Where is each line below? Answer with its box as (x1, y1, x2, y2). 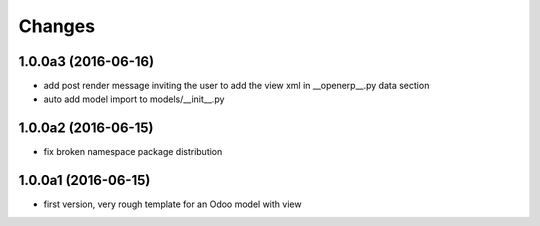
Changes (18, 15, 95, 37)
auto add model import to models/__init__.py (43, 93, 225, 105)
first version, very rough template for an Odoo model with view (43, 198, 302, 210)
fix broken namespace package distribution (43, 146, 223, 158)
